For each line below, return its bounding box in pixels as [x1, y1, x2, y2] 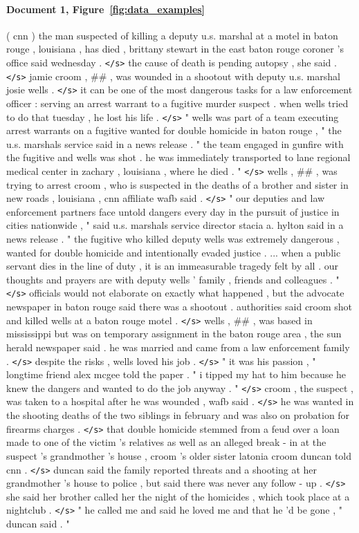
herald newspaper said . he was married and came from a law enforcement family [6, 339, 350, 354]
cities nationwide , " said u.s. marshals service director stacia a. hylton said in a [6, 218, 344, 232]
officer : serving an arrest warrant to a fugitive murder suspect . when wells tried [6, 95, 349, 110]
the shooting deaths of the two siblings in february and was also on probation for [6, 408, 350, 422]
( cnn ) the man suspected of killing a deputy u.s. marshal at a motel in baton [6, 28, 338, 42]
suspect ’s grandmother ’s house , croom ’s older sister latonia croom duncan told [6, 448, 351, 462]
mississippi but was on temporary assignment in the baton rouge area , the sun [6, 326, 342, 341]
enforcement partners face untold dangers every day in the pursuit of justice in [6, 204, 340, 218]
